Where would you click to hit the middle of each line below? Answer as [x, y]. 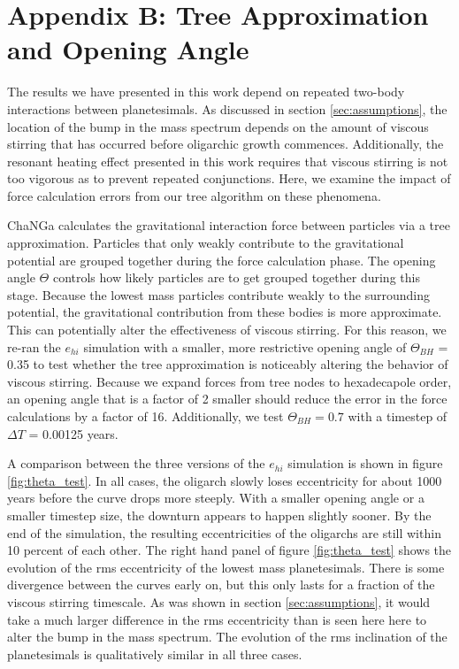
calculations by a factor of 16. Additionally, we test [145, 416]
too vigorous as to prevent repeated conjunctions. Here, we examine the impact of [229, 178]
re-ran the [34, 346]
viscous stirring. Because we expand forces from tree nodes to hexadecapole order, [229, 381]
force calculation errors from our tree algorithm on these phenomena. [194, 195]
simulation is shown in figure [365, 463]
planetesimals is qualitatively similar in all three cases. [155, 654]
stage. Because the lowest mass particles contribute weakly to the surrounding [219, 294]
